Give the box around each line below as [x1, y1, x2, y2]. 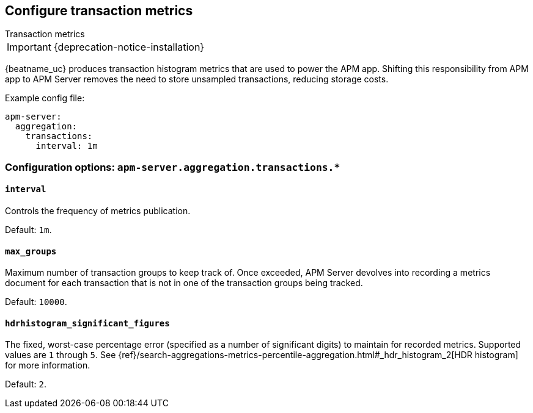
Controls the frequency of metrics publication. [5, 206, 191, 217]
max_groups [5, 246, 57, 256]
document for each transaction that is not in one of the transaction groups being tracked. [5, 278, 363, 289]
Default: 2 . [5, 379, 46, 390]
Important [7, 41, 51, 54]
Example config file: [5, 93, 85, 104]
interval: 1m [35, 141, 98, 151]
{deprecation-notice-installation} [53, 41, 205, 54]
